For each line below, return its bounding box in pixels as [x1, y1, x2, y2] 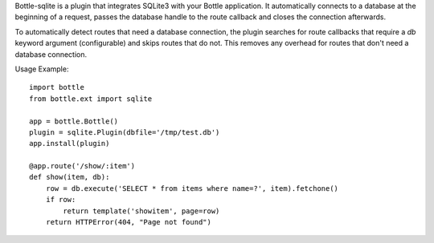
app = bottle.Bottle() [29, 116, 119, 126]
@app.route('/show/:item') [29, 161, 136, 171]
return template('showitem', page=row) [63, 206, 220, 216]
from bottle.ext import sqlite [29, 94, 153, 103]
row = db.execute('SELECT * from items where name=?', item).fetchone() [45, 184, 339, 192]
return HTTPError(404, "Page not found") [45, 217, 212, 227]
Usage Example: [14, 64, 69, 74]
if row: [45, 195, 76, 205]
